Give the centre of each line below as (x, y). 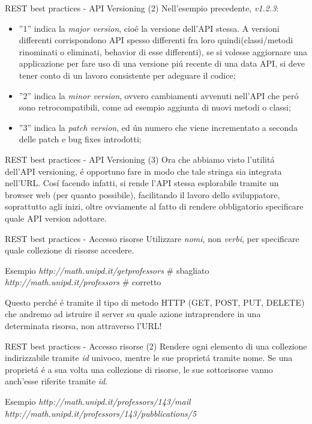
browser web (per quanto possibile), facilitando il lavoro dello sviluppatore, (142, 194)
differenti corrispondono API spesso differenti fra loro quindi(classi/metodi (156, 40)
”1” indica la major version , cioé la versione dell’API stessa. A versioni (149, 28)
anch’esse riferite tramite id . (56, 381)
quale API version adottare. (56, 218)
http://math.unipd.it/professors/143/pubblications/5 (101, 413)
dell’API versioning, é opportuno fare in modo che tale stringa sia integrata (143, 171)
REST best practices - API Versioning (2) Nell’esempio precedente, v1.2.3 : (142, 8)
